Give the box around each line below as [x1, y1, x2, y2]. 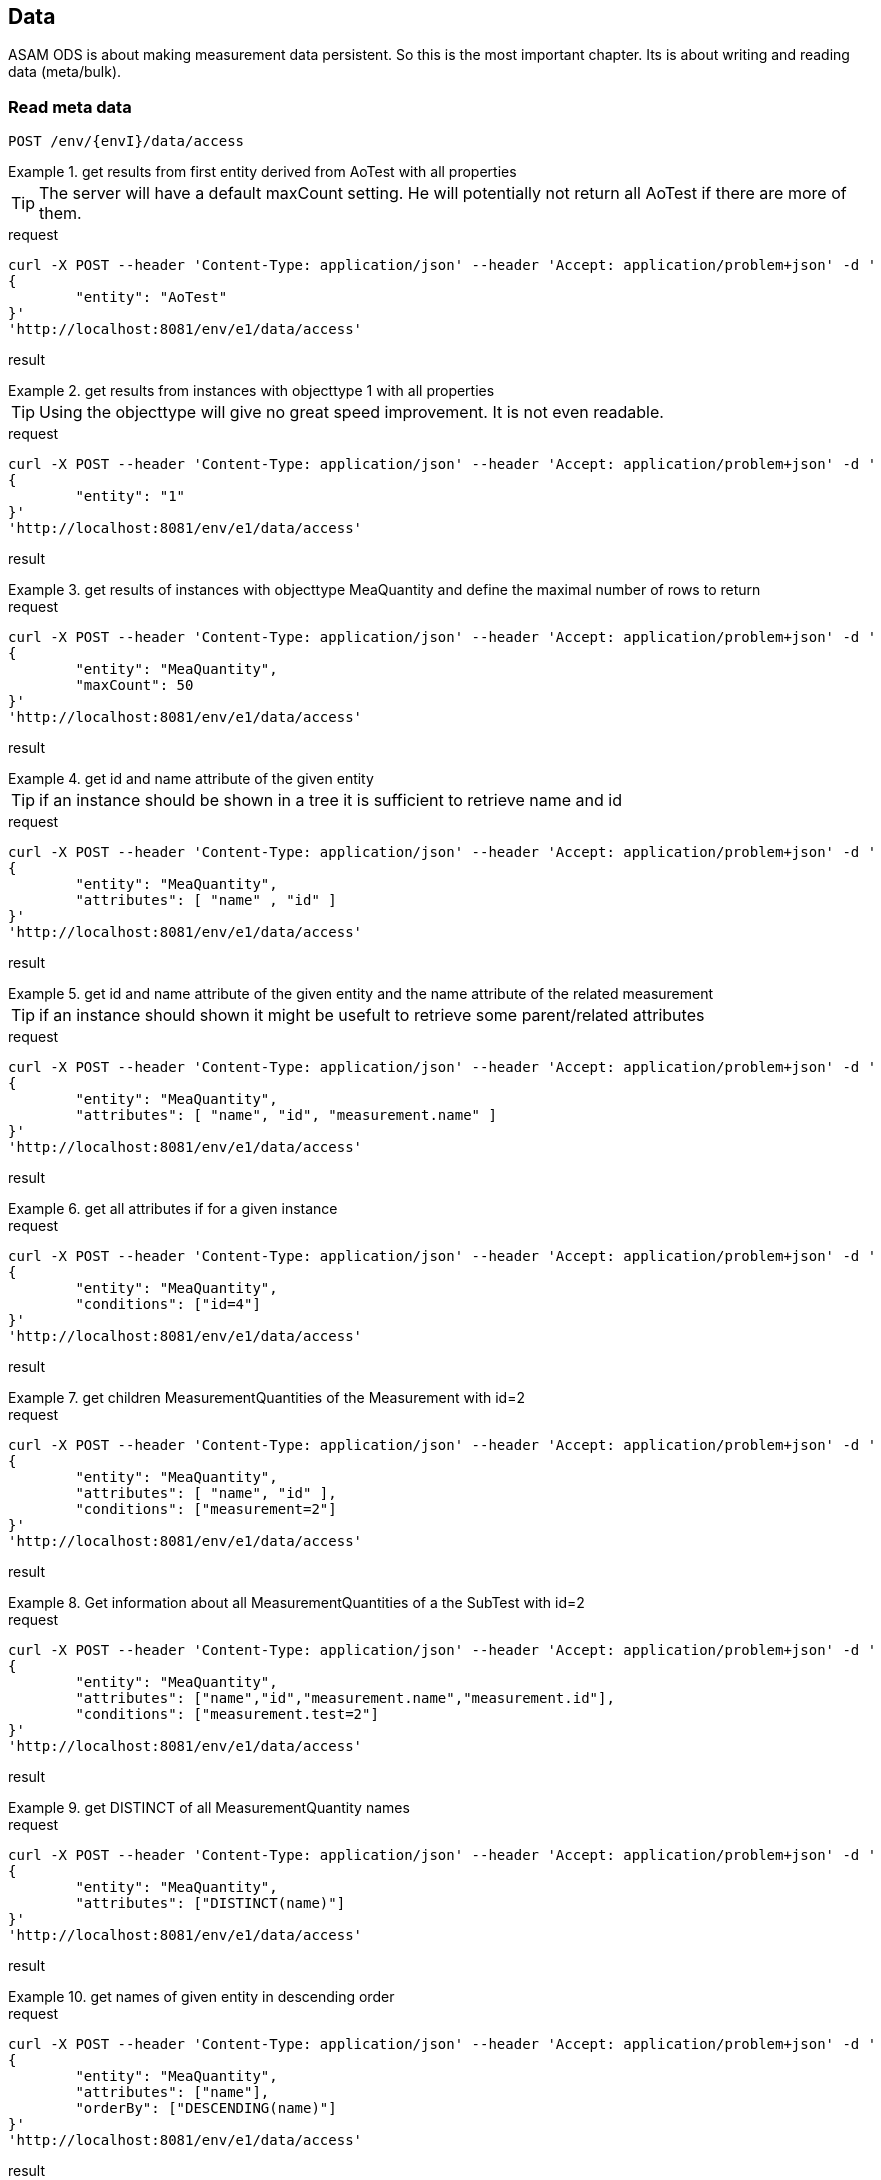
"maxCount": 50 [75, 677, 194, 694]
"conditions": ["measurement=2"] [75, 1501, 337, 1518]
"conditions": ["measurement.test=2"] [75, 1706, 379, 1723]
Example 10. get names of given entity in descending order [8, 1988, 395, 2006]
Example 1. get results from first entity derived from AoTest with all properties [8, 163, 517, 181]
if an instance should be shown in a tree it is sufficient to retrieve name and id [39, 790, 622, 811]
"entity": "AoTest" [75, 289, 228, 306]
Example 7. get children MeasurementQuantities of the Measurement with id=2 [8, 1389, 525, 1407]
